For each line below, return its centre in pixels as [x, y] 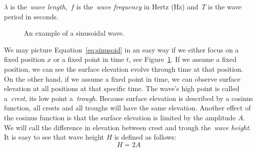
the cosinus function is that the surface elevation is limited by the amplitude [120, 117]
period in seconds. [31, 16]
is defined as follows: [145, 137]
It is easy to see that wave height [54, 137]
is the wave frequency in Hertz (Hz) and [137, 6]
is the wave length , [39, 6]
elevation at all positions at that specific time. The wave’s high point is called [122, 88]
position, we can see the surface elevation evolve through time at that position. [124, 69]
